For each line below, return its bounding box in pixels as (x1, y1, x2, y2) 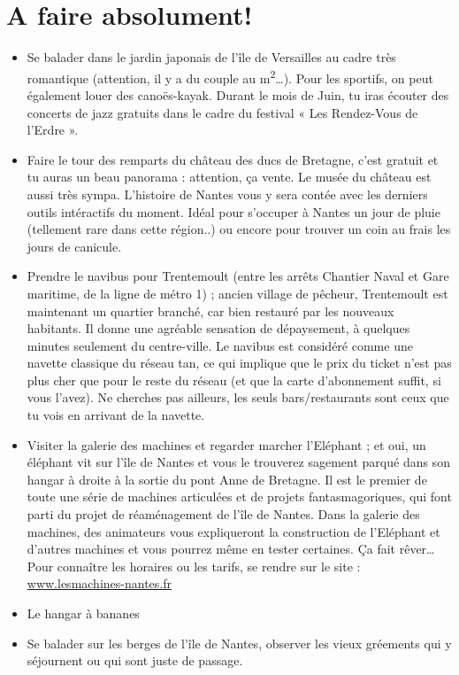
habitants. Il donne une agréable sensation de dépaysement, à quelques (27, 319, 410, 337)
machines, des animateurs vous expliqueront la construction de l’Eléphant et (27, 522, 440, 540)
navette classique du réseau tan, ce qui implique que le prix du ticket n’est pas (27, 353, 452, 372)
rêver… (399, 539, 435, 558)
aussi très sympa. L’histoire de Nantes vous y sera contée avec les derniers (27, 184, 428, 203)
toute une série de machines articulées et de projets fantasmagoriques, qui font (27, 487, 452, 506)
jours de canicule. (27, 237, 122, 255)
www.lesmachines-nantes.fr (27, 574, 172, 593)
